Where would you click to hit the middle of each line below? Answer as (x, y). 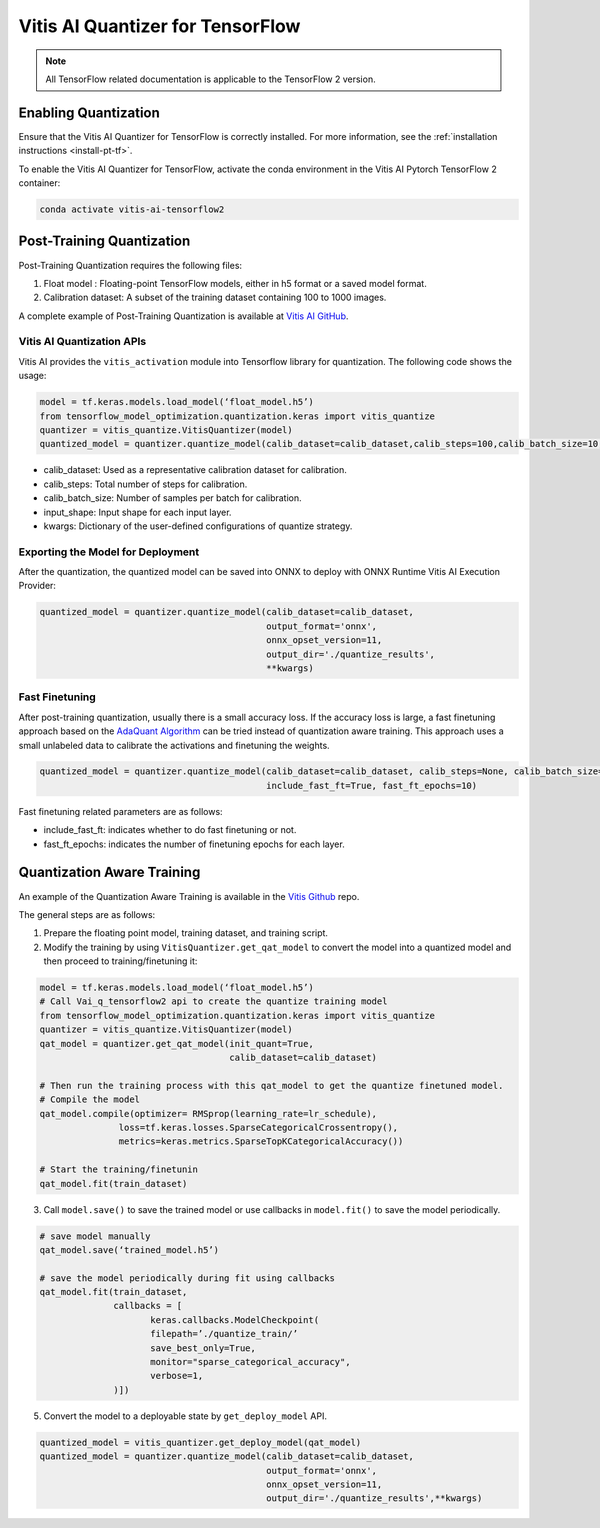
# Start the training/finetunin (119, 1169)
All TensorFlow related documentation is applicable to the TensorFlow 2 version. (210, 79)
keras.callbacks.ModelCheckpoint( (235, 1319)
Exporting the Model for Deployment (109, 552)
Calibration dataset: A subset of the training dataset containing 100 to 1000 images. (215, 297)
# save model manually (95, 1236)
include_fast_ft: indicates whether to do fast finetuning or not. (170, 830)
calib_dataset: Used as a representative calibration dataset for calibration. (195, 470)
